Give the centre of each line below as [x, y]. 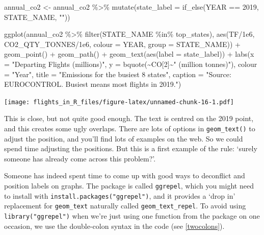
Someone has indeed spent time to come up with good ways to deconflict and [125, 175]
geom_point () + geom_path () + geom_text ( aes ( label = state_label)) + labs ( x [129, 54]
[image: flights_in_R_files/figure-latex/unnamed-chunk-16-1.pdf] [119, 102]
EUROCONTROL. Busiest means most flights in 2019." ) [93, 84]
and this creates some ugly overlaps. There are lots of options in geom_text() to [130, 128]
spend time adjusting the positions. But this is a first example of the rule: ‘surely [131, 148]
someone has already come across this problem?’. [80, 158]
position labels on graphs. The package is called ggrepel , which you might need [129, 186]
